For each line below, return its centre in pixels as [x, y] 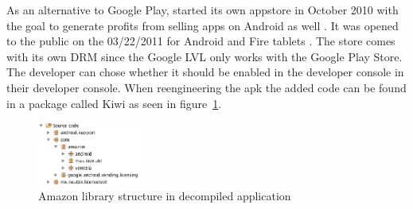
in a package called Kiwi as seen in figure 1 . [114, 103]
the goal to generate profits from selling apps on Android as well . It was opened [203, 25]
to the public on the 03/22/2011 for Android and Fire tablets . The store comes [201, 41]
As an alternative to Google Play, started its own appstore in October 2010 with [203, 10]
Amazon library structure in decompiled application [165, 196]
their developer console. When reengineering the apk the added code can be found [206, 87]
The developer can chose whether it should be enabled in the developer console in [205, 72]
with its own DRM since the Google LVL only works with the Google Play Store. [205, 56]
